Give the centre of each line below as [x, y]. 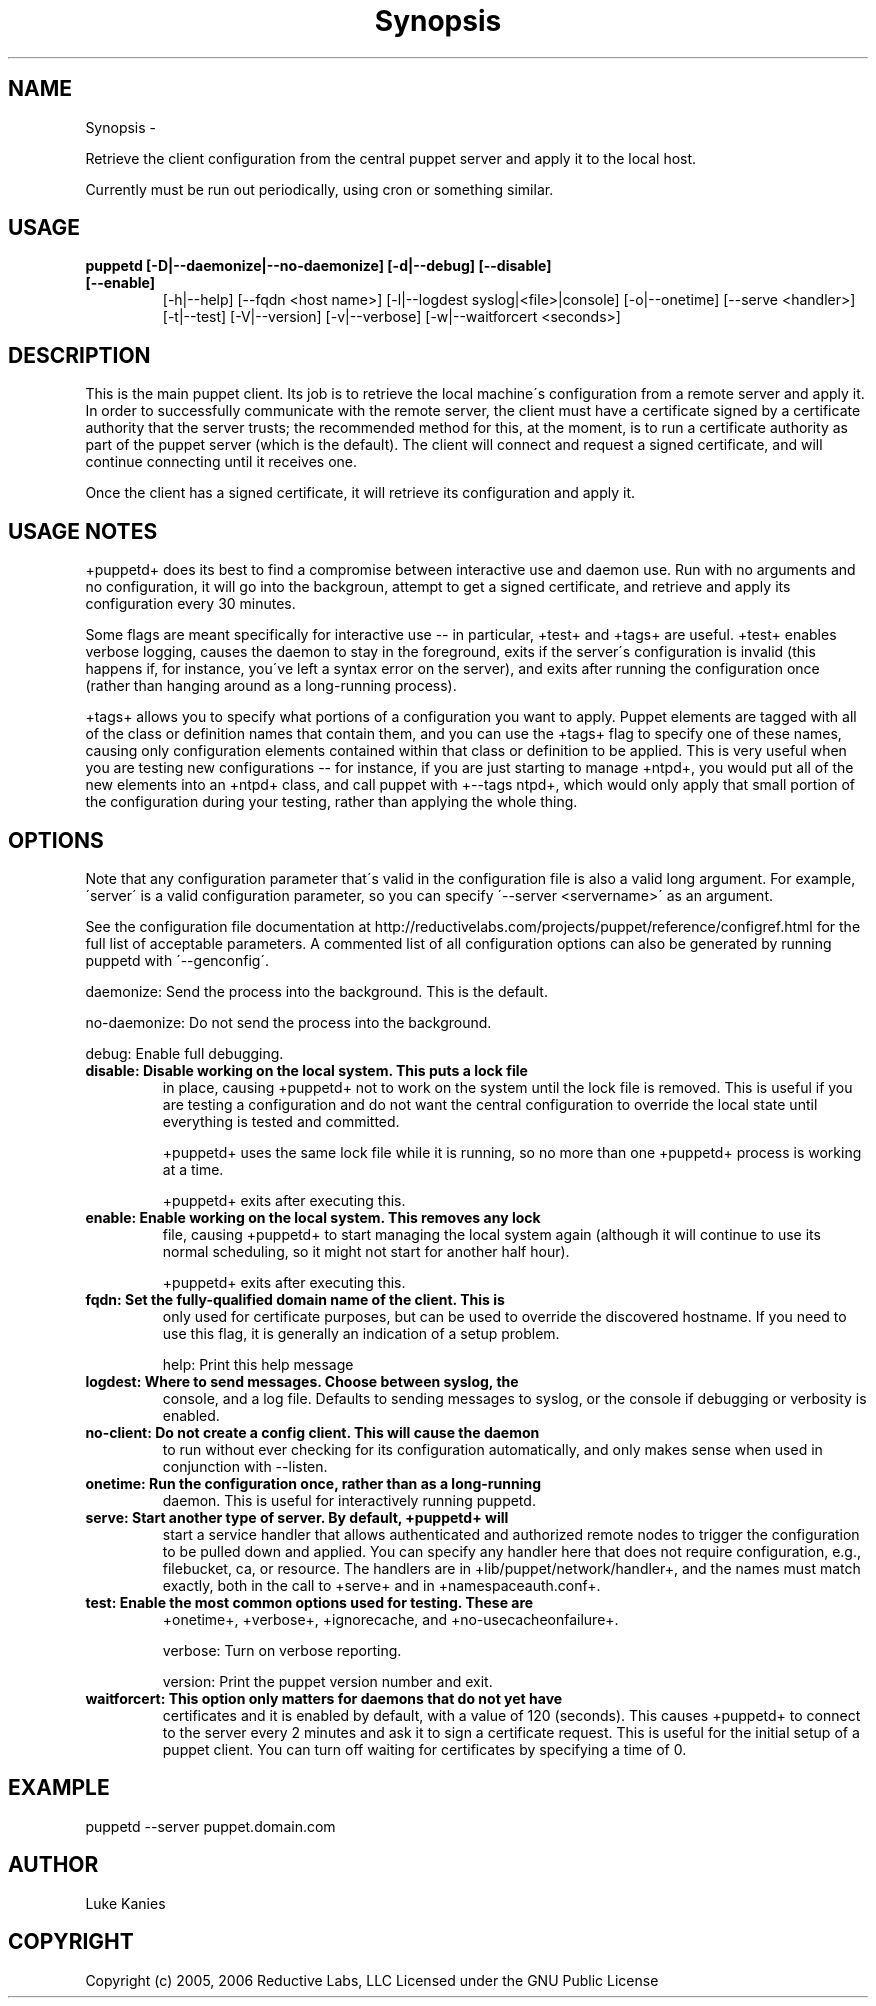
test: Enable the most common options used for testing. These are [309, 1602]
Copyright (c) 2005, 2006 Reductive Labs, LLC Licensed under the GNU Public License [372, 1980]
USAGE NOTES [83, 531]
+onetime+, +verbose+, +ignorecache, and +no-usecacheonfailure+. [390, 1619]
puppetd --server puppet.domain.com [210, 1826]
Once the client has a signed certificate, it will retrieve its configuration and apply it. [360, 493]
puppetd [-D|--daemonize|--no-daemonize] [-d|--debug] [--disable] [318, 266]
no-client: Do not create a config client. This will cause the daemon [312, 1432]
